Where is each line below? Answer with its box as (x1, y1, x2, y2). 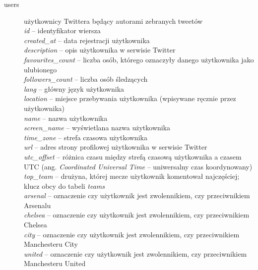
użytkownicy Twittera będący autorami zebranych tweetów (24, 15, 203, 26)
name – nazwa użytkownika (24, 112, 108, 123)
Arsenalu (24, 200, 51, 210)
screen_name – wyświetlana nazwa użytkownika (24, 122, 171, 133)
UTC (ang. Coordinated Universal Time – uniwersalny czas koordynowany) (24, 161, 253, 171)
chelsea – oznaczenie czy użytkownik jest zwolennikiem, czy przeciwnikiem (24, 210, 250, 220)
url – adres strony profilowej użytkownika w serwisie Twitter (24, 142, 207, 152)
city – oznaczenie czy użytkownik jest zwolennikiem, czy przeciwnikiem (24, 229, 240, 239)
